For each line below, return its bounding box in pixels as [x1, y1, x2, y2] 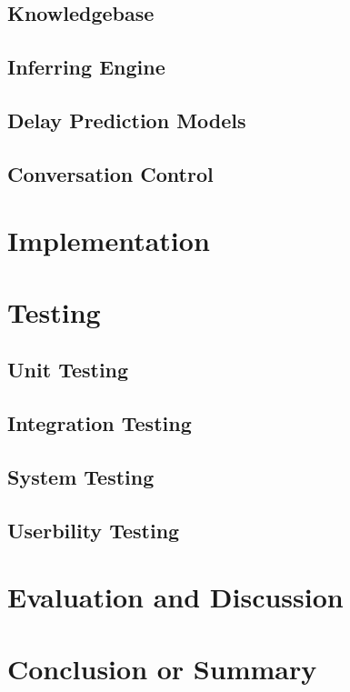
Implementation [7, 222, 210, 259]
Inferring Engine [7, 53, 165, 81]
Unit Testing [7, 356, 129, 384]
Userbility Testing [7, 516, 180, 544]
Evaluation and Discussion [7, 578, 344, 616]
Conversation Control [7, 159, 214, 187]
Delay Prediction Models [7, 105, 246, 134]
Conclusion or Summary [7, 649, 317, 687]
